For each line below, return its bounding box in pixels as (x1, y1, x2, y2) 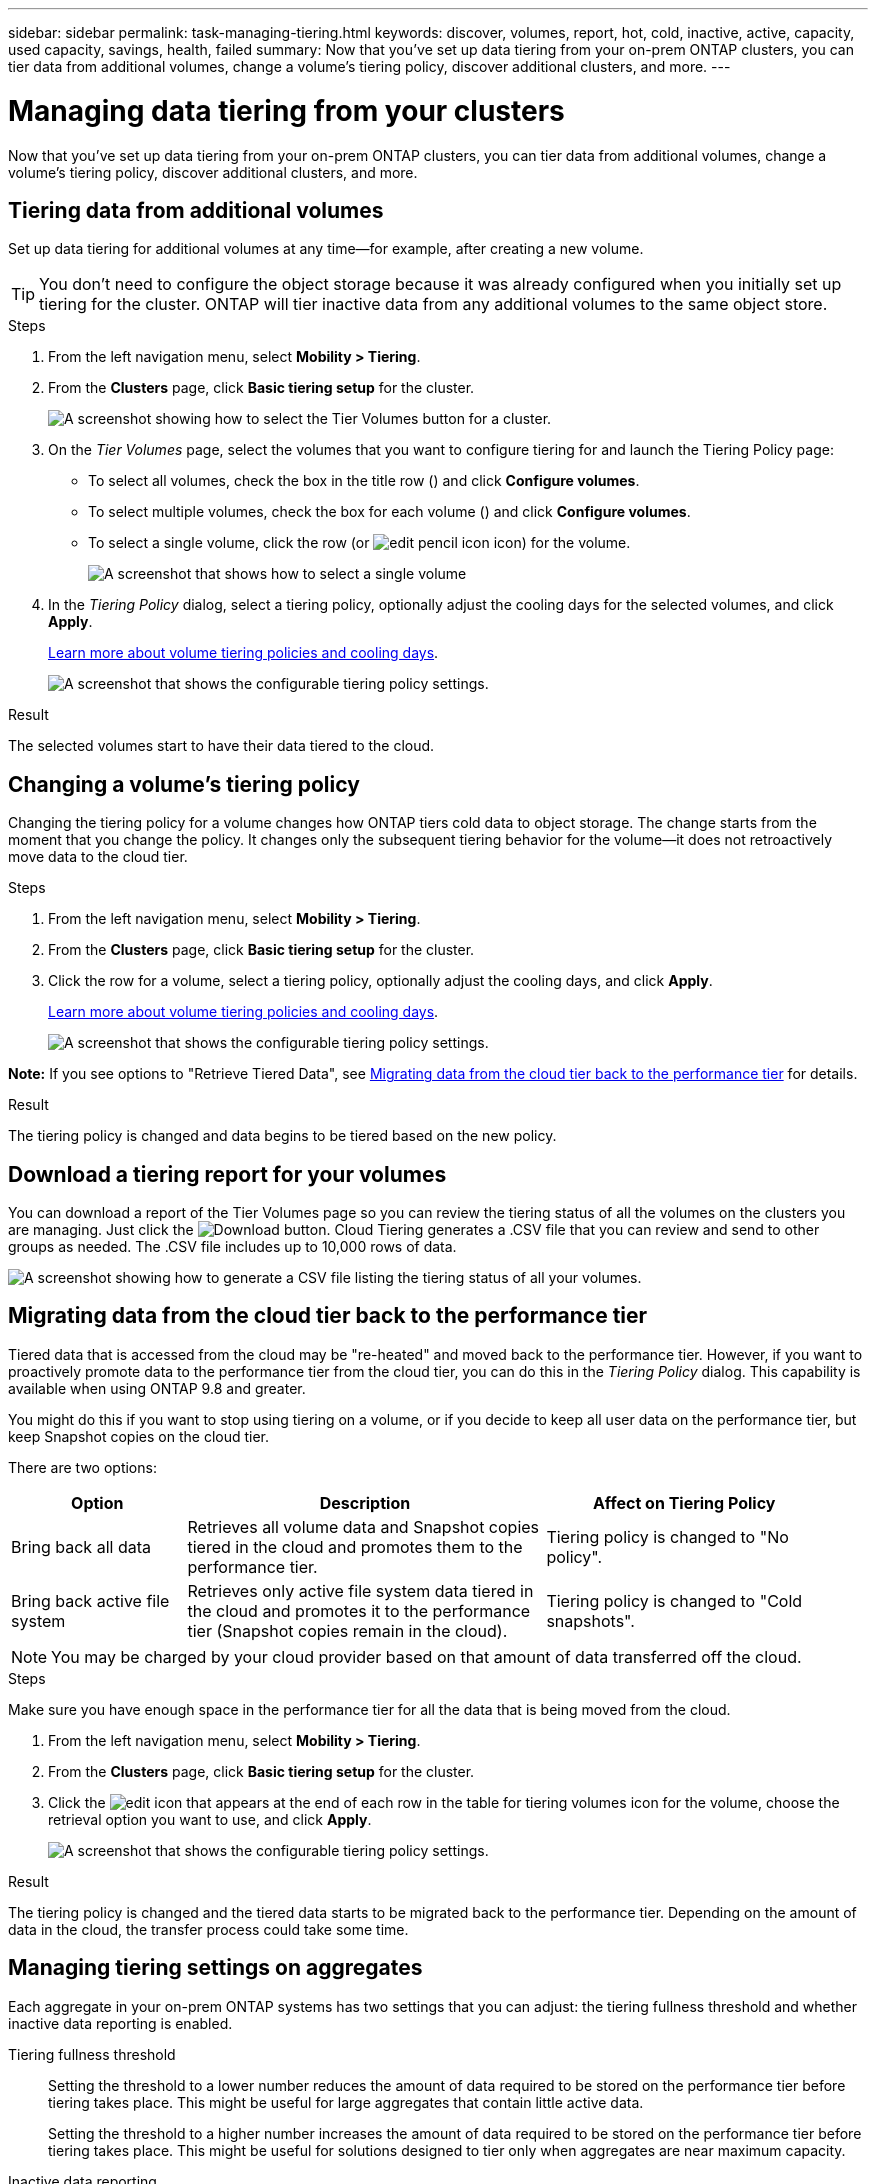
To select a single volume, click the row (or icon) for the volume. (88, 534, 631, 552)
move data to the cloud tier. (8, 848, 188, 866)
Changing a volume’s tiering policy (8, 771, 360, 797)
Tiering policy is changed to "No (546, 1526, 789, 1547)
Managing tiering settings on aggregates (8, 1955, 423, 1981)
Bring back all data (11, 1536, 151, 1557)
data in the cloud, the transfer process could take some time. (8, 1920, 409, 1938)
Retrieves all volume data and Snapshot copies (187, 1516, 540, 1537)
